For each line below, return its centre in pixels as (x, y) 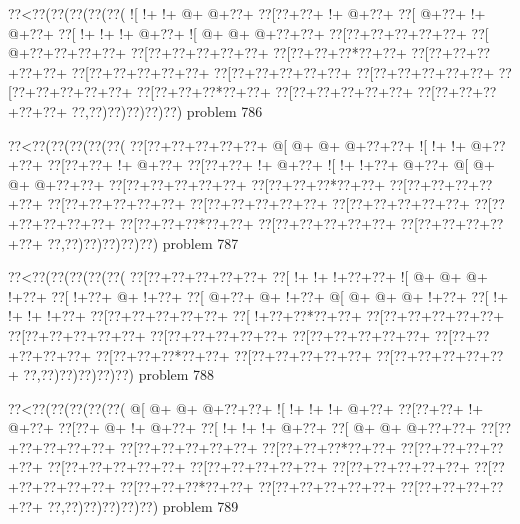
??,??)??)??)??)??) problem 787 (143, 242)
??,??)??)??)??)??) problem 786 (167, 110)
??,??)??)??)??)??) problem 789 (143, 505)
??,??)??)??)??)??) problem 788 (119, 374)
